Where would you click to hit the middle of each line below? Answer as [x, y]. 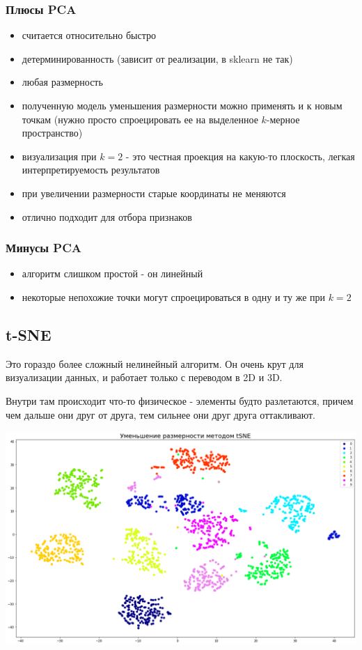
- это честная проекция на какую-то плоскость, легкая [240, 156]
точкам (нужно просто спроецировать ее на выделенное [140, 119]
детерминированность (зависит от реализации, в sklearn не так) [157, 58]
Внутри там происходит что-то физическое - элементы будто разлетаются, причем [180, 400]
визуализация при [59, 156]
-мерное [283, 119]
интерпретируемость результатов [91, 170]
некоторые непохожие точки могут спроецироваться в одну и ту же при [173, 296]
